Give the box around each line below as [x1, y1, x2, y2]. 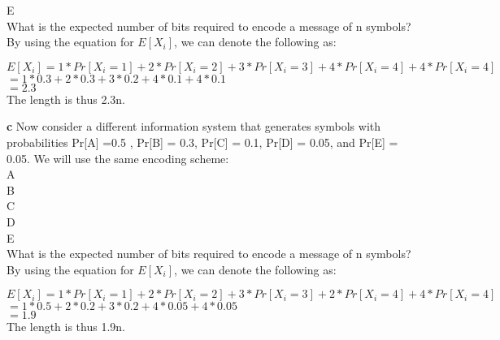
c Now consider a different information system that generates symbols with [7, 118, 381, 135]
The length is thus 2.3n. [7, 90, 125, 107]
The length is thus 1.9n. [7, 318, 125, 335]
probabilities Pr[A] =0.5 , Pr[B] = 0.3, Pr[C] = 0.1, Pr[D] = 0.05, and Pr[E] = [7, 133, 398, 150]
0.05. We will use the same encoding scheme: [7, 149, 229, 166]
